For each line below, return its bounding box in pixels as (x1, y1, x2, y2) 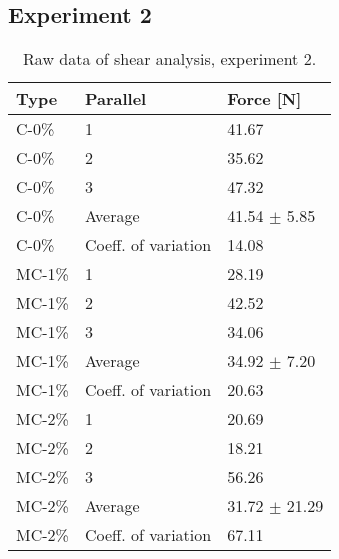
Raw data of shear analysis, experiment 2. (23, 47, 317, 71)
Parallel (84, 87, 147, 111)
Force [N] (227, 87, 302, 111)
